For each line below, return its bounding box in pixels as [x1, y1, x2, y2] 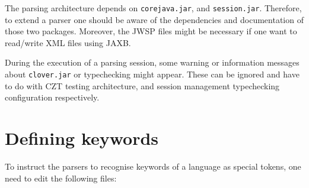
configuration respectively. [5, 91, 100, 103]
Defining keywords [5, 126, 159, 150]
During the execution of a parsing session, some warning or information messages [5, 56, 300, 69]
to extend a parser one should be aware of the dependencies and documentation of [5, 13, 304, 25]
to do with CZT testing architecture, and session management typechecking [5, 79, 280, 92]
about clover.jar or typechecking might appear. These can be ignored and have [5, 68, 300, 80]
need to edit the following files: [5, 171, 117, 184]
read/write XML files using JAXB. [5, 36, 131, 48]
